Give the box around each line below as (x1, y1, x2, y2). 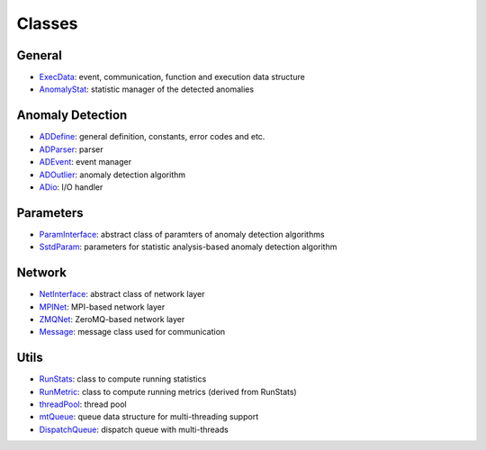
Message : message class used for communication (39, 327, 226, 337)
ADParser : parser (39, 144, 103, 155)
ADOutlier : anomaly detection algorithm (39, 169, 186, 180)
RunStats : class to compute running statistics (39, 373, 207, 384)
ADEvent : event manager (39, 157, 132, 167)
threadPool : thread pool (39, 399, 127, 409)
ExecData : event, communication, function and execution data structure (39, 72, 305, 83)
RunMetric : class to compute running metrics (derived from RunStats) (39, 386, 297, 397)
